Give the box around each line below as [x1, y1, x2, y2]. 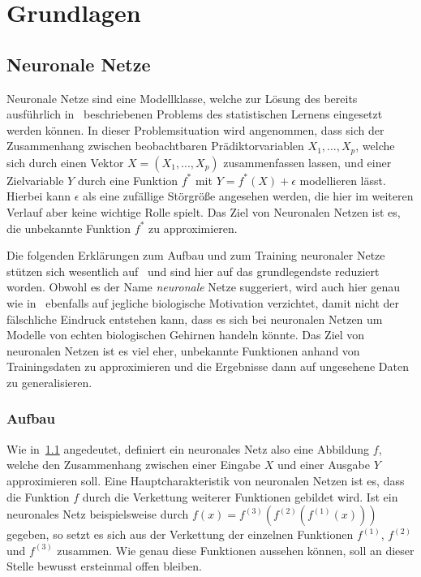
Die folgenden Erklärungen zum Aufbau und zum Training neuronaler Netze [6, 247, 385, 264]
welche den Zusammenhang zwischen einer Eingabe [6, 456, 261, 473]
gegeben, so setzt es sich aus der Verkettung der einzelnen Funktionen [6, 526, 354, 543]
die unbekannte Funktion [6, 219, 131, 236]
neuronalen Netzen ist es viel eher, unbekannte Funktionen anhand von [6, 342, 360, 359]
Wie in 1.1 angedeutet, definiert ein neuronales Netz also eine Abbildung [6, 440, 370, 457]
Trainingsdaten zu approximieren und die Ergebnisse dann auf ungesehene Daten [6, 358, 409, 375]
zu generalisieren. [6, 373, 92, 390]
